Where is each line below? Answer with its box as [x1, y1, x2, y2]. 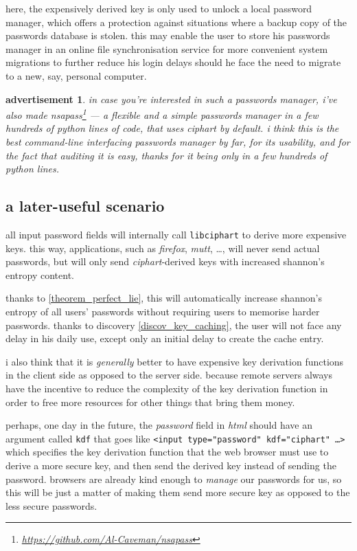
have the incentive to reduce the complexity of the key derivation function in [5, 381, 328, 395]
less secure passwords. [5, 498, 97, 513]
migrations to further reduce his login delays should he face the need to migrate [5, 55, 341, 69]
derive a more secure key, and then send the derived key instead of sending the [5, 458, 336, 473]
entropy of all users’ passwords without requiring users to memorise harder [5, 304, 320, 319]
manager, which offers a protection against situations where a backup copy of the [5, 14, 347, 29]
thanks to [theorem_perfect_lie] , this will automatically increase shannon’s [5, 291, 322, 305]
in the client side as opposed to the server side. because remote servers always [5, 368, 333, 382]
